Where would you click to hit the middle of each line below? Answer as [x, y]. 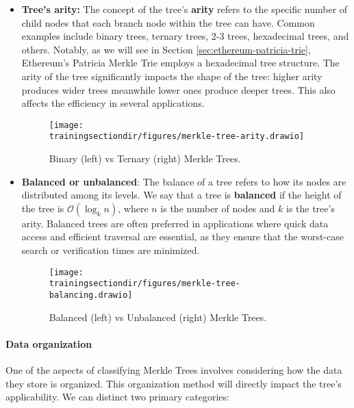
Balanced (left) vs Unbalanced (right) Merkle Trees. [158, 317]
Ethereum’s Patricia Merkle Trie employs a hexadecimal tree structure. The [180, 63]
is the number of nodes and [218, 208]
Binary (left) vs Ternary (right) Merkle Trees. [145, 158]
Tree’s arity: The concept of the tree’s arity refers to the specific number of [185, 9]
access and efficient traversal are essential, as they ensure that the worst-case [182, 237]
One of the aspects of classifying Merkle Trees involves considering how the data [174, 369]
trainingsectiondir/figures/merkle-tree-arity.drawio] [177, 137]
